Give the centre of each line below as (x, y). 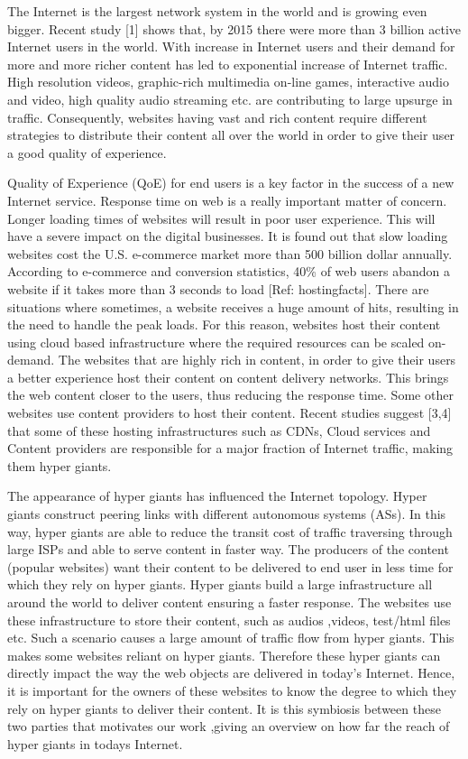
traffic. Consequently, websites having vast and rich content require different (217, 117)
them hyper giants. (60, 465)
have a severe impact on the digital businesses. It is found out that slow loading (228, 236)
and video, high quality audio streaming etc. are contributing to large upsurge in (230, 99)
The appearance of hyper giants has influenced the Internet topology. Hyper (217, 496)
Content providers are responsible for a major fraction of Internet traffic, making (230, 448)
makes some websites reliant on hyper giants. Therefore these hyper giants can (224, 655)
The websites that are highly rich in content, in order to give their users (257, 360)
